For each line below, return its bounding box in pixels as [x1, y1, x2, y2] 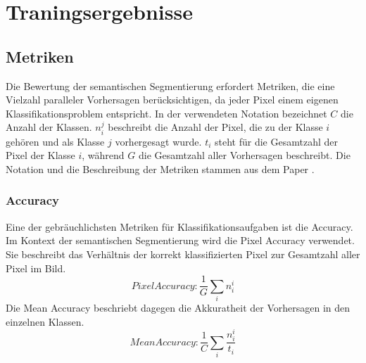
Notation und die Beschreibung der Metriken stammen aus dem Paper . [6, 161, 315, 176]
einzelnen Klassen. [6, 314, 84, 329]
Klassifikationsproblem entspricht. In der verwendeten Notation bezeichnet [6, 106, 327, 120]
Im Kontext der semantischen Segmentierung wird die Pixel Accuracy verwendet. [6, 233, 355, 248]
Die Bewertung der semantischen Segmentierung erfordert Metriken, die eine [6, 78, 335, 93]
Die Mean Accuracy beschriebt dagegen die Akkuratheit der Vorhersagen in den [6, 300, 351, 314]
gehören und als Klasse [6, 134, 105, 148]
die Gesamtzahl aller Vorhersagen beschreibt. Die [138, 148, 351, 163]
